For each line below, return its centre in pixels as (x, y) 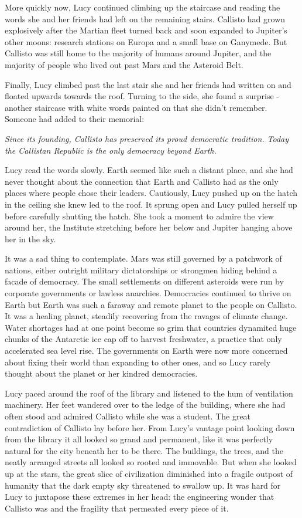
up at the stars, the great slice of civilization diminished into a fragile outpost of (149, 473)
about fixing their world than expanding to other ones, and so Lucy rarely (138, 362)
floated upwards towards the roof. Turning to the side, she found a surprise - (142, 96)
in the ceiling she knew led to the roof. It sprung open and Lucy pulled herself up (151, 204)
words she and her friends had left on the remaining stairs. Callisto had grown (145, 18)
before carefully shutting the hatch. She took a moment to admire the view (139, 216)
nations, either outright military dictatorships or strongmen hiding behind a (141, 270)
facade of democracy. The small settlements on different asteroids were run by (144, 281)
